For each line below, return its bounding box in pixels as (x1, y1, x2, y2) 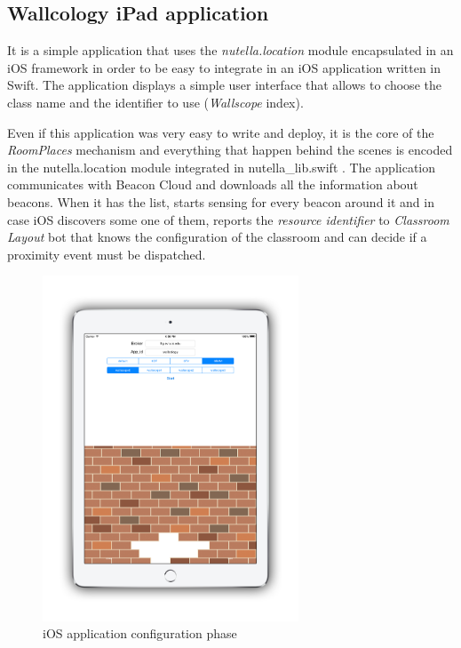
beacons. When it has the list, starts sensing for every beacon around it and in (7, 192, 434, 211)
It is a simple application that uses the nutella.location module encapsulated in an (7, 41, 454, 60)
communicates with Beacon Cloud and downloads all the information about (7, 175, 418, 194)
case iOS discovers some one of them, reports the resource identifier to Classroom (7, 210, 449, 228)
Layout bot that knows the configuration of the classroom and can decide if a (7, 228, 427, 246)
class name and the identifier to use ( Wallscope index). (7, 92, 304, 111)
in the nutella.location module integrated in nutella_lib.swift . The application (7, 157, 436, 176)
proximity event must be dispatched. (7, 244, 206, 263)
